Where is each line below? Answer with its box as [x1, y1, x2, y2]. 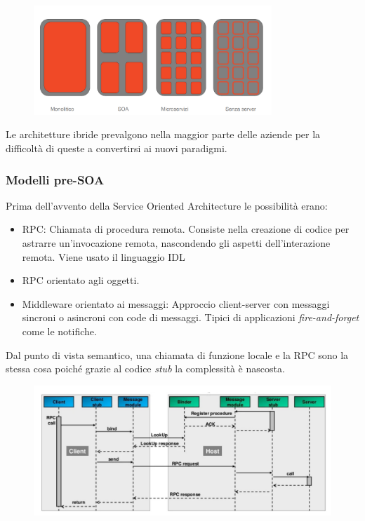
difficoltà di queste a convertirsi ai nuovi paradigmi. [6, 141, 227, 155]
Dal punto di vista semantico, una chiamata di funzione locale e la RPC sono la [6, 347, 349, 362]
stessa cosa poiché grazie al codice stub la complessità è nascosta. [6, 361, 285, 376]
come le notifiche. [22, 323, 97, 338]
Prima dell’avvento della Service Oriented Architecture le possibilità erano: [6, 198, 328, 212]
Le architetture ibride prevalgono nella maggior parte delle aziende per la [6, 127, 321, 142]
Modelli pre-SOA [6, 170, 105, 188]
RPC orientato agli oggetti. [22, 273, 140, 287]
